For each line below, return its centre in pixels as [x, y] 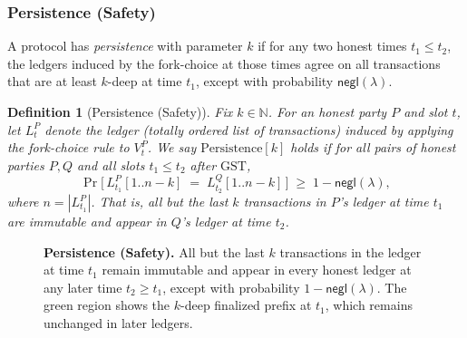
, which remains [369, 305]
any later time [83, 287]
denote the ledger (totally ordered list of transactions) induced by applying [249, 129]
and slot [426, 111]
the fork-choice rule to [68, 147]
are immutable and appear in [87, 222]
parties [26, 164]
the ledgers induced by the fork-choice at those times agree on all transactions [224, 63]
